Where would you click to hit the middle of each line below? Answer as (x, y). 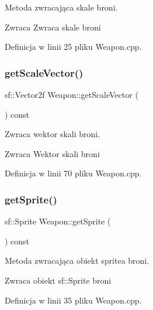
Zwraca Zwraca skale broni (53, 27)
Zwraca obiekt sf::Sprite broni (58, 280)
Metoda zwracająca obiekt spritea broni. (77, 260)
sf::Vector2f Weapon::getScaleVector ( (72, 94)
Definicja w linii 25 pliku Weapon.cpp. (73, 47)
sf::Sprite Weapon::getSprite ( (58, 221)
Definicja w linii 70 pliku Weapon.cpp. (73, 173)
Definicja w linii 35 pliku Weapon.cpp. (73, 300)
